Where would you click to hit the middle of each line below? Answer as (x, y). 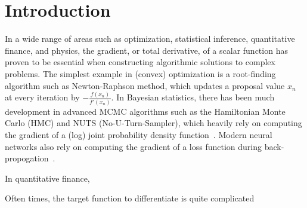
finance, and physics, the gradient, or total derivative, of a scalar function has (146, 50)
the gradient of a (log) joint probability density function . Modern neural (139, 134)
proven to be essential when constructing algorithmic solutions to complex (140, 62)
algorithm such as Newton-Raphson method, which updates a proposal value (145, 85)
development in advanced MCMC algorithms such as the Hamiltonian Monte (145, 111)
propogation (27, 158)
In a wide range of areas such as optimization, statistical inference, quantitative (150, 39)
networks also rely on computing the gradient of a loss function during (133, 146)
